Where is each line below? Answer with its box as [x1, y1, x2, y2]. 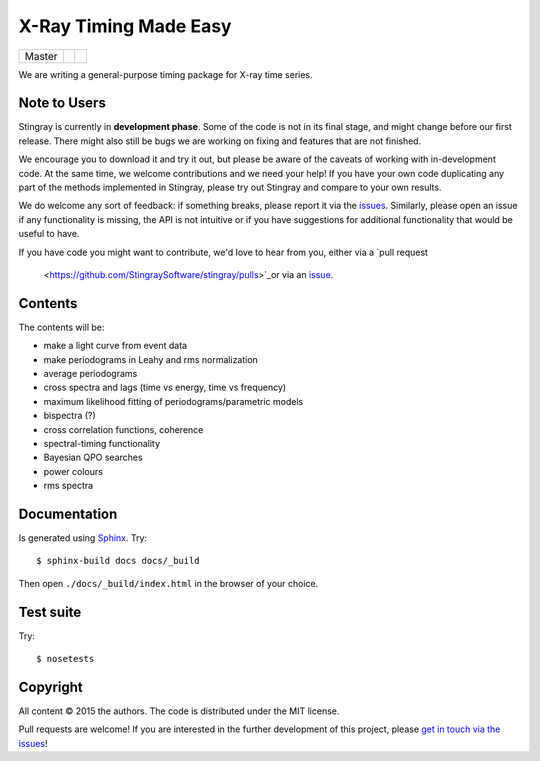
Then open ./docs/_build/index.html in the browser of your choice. [18, 577, 319, 589]
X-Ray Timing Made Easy [18, 15, 232, 37]
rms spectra [43, 480, 94, 492]
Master [24, 49, 59, 63]
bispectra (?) [43, 410, 97, 422]
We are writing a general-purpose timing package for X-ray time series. [18, 68, 314, 80]
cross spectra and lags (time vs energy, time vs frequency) [43, 381, 287, 394]
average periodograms [43, 368, 138, 380]
